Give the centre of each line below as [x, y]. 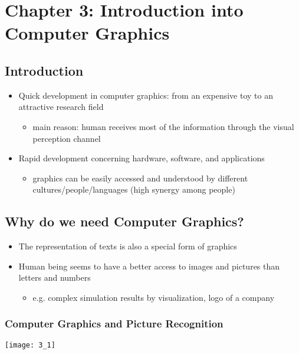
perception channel [67, 138]
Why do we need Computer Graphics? [124, 221]
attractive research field [61, 107]
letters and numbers [55, 277]
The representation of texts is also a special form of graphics [128, 246]
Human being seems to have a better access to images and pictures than [149, 266]
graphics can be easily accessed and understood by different [140, 178]
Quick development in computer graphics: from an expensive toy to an [146, 95]
